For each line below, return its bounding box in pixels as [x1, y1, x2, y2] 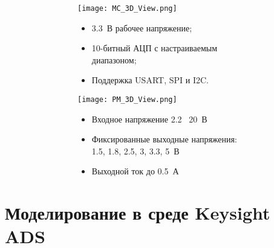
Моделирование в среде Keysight [5, 200, 270, 225]
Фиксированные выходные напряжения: [91, 133, 237, 145]
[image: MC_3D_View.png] [77, 4, 177, 13]
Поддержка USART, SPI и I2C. [91, 74, 209, 86]
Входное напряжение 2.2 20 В [91, 112, 207, 125]
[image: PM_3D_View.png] [77, 95, 177, 104]
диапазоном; [91, 53, 137, 66]
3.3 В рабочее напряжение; [91, 21, 192, 34]
